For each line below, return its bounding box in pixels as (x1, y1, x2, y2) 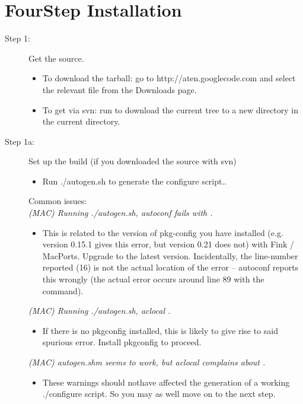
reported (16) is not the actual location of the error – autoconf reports (42, 261, 299, 273)
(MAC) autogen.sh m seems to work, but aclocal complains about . (28, 356, 266, 368)
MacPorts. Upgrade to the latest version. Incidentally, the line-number (42, 249, 298, 262)
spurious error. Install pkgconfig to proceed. (42, 336, 202, 348)
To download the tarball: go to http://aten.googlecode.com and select (42, 72, 296, 84)
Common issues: (28, 195, 87, 207)
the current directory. (42, 115, 120, 128)
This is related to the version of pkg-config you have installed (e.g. (42, 226, 283, 238)
